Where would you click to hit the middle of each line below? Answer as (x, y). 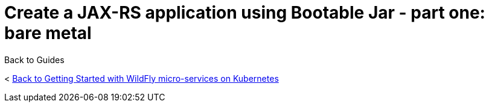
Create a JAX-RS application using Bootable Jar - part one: (245, 13)
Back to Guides (34, 60)
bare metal (48, 33)
